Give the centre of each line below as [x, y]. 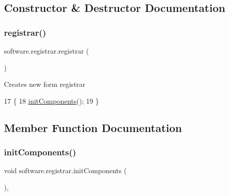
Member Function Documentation [93, 127]
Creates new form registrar [45, 84]
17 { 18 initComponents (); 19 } [52, 100]
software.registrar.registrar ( [47, 51]
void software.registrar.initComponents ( [65, 170]
